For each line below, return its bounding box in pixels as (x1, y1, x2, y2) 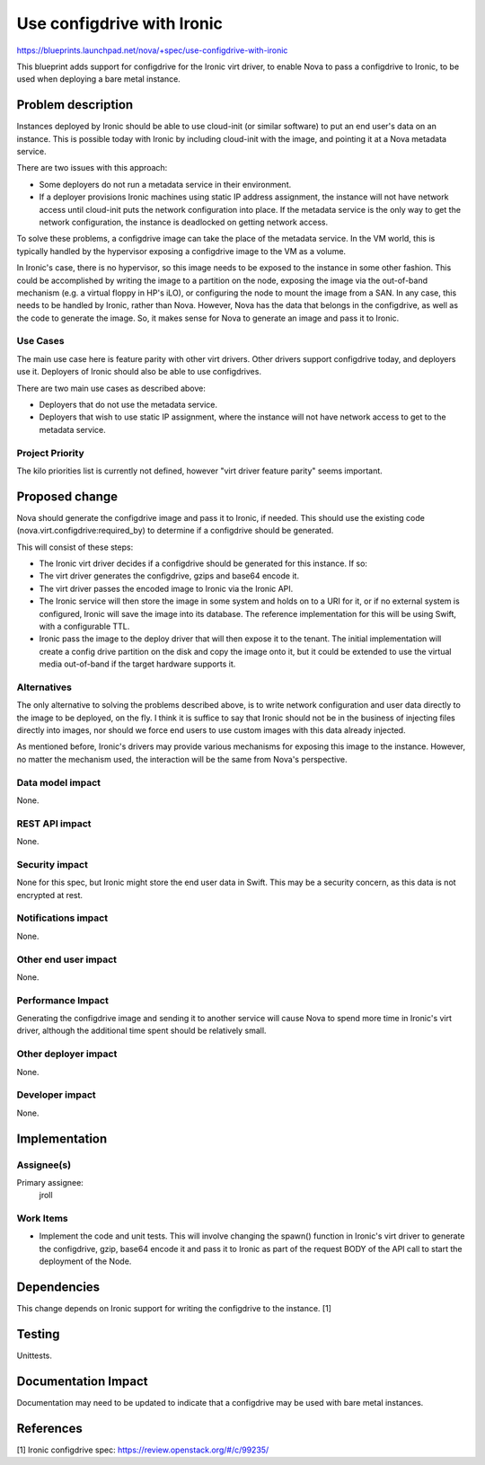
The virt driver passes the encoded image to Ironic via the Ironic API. (39, 583, 294, 594)
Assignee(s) (16, 1159, 72, 1171)
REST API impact (16, 817, 92, 830)
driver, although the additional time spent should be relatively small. (16, 1025, 267, 1037)
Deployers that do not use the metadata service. (39, 400, 218, 410)
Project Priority (16, 446, 84, 459)
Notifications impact (16, 912, 108, 924)
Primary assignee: (16, 1177, 84, 1187)
